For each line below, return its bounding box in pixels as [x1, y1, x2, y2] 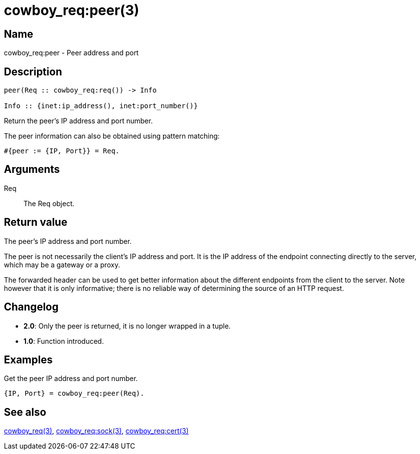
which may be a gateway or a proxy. [4, 260, 120, 269]
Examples [4, 353, 53, 366]
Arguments [4, 163, 60, 176]
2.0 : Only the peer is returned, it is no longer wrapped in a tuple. [23, 321, 231, 330]
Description [4, 65, 62, 78]
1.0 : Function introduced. [23, 336, 104, 345]
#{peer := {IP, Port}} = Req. [4, 147, 120, 155]
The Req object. [23, 199, 75, 208]
